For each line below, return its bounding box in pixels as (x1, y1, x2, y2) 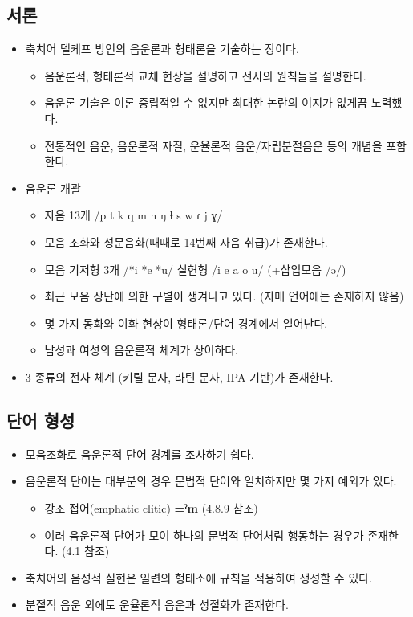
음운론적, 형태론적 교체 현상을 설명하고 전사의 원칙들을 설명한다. (44, 67, 366, 84)
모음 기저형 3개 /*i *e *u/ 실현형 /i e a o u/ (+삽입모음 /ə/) (44, 260, 346, 277)
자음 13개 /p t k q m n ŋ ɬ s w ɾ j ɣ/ (44, 206, 223, 223)
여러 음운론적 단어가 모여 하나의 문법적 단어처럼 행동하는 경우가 (44, 526, 364, 543)
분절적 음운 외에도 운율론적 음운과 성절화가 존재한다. (25, 596, 289, 613)
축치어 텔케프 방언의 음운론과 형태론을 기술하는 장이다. (25, 40, 299, 57)
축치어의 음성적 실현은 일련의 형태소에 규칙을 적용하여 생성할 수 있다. (25, 569, 373, 586)
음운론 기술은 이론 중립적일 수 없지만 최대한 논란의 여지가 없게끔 (44, 94, 368, 111)
